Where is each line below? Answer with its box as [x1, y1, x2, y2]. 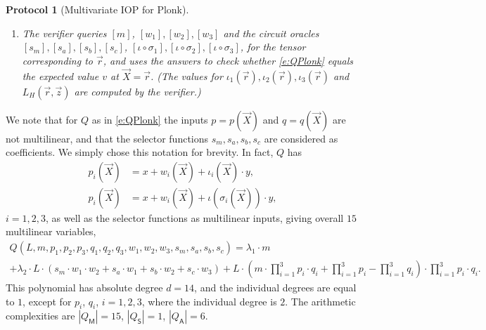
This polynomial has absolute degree [6, 280, 163, 295]
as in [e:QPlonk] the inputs [91, 112, 208, 126]
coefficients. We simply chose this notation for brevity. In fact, [6, 145, 274, 159]
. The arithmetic [285, 293, 356, 308]
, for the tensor [240, 39, 306, 54]
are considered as [264, 131, 338, 145]
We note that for [6, 112, 78, 126]
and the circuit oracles [223, 25, 319, 40]
